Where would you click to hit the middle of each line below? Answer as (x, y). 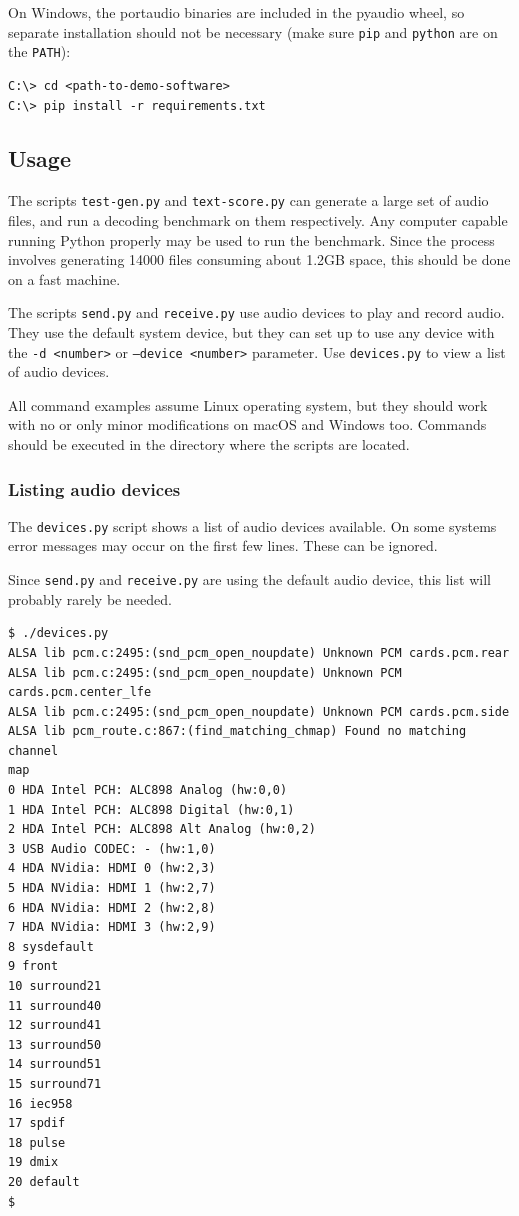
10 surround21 (55, 986)
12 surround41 (55, 1025)
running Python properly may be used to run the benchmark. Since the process (251, 239)
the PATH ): (39, 51)
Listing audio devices (94, 488)
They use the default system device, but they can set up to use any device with (251, 331)
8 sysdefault (51, 946)
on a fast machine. (64, 278)
